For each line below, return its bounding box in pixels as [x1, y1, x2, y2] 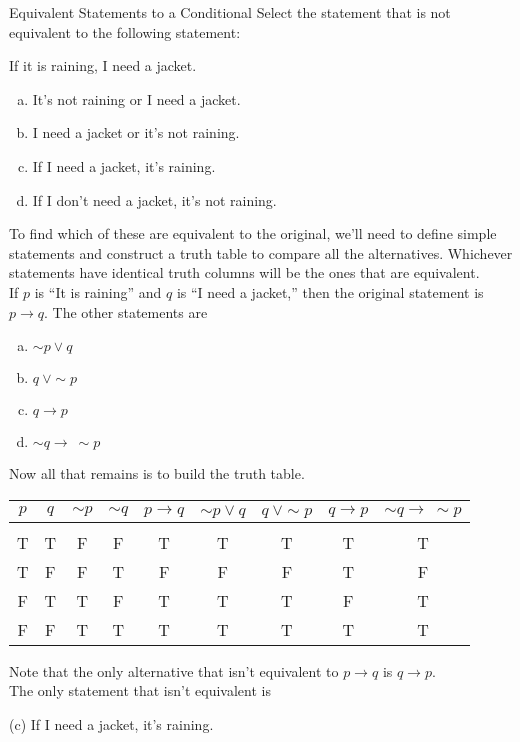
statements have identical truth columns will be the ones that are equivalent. [9, 262, 480, 283]
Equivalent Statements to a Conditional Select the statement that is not [9, 2, 451, 22]
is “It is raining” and [34, 281, 162, 302]
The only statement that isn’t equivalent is [9, 680, 271, 701]
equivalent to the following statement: [9, 21, 241, 42]
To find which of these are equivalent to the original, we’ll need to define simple [9, 223, 497, 244]
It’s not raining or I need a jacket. [32, 88, 241, 109]
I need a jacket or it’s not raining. [32, 122, 240, 143]
